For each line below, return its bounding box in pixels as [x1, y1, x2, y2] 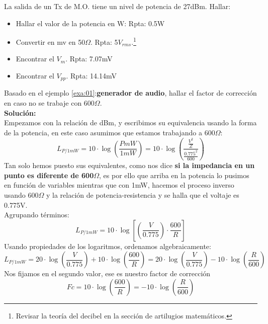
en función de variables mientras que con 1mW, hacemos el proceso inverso [4, 180, 234, 190]
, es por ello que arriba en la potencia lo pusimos [99, 170, 249, 180]
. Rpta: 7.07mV [65, 53, 113, 64]
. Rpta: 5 [90, 36, 118, 47]
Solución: [4, 107, 36, 118]
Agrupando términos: [4, 209, 69, 220]
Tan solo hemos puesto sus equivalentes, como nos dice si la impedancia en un [4, 160, 255, 171]
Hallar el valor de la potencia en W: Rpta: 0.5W [16, 18, 165, 28]
